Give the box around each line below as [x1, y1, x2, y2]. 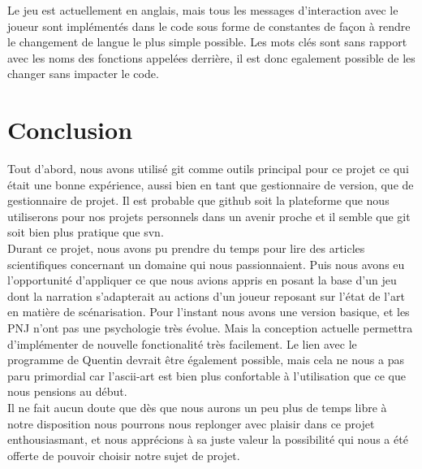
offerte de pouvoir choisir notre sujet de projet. [7, 446, 240, 463]
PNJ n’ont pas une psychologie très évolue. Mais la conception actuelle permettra [7, 319, 413, 337]
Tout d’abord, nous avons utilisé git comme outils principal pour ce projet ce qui [7, 160, 409, 177]
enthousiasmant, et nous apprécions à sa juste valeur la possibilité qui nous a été [7, 431, 408, 448]
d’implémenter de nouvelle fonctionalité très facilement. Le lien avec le [7, 335, 357, 352]
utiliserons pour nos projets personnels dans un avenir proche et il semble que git [7, 207, 411, 224]
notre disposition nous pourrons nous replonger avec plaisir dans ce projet [7, 415, 375, 432]
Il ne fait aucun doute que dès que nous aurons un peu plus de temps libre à [7, 399, 387, 415]
